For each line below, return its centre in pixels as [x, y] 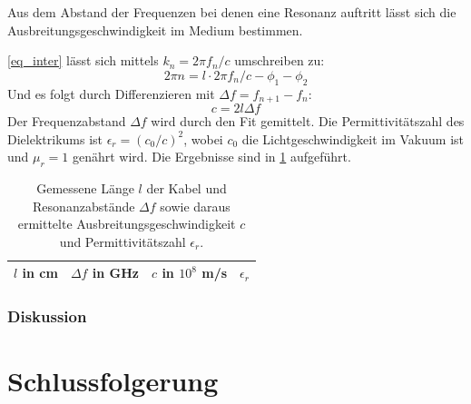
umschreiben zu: [280, 60]
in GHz [115, 273]
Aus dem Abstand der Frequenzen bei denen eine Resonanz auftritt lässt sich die [232, 12]
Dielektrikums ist [55, 138]
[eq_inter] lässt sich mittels [83, 60]
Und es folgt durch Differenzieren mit [111, 93]
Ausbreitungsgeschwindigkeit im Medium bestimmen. [155, 30]
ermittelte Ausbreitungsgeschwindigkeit [127, 224]
